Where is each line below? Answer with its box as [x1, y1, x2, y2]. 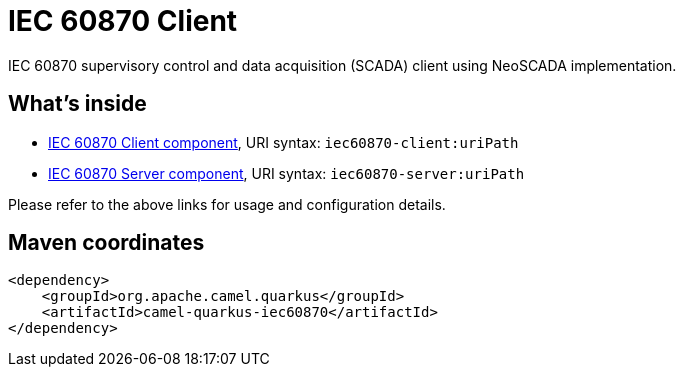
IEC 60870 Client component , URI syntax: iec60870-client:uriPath [48, 133, 519, 151]
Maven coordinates [8, 230, 205, 256]
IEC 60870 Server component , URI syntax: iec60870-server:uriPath [48, 164, 525, 182]
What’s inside [8, 91, 147, 117]
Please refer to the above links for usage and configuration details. [8, 195, 446, 213]
